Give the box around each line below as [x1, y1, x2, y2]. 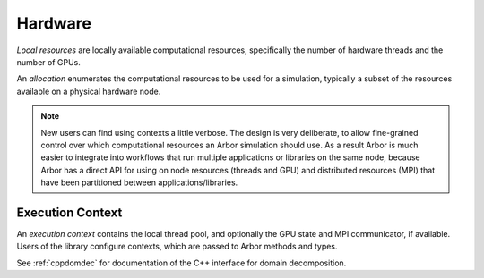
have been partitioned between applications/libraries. [40, 177, 238, 188]
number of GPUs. [16, 56, 81, 67]
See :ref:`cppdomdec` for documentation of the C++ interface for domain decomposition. [16, 257, 347, 268]
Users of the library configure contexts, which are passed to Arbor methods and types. [16, 241, 338, 252]
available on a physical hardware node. [16, 86, 161, 97]
